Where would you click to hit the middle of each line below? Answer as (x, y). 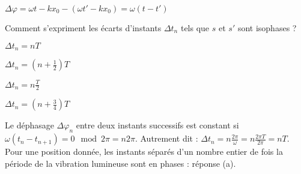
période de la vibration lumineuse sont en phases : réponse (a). (120, 163)
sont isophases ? (267, 28)
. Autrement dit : (166, 138)
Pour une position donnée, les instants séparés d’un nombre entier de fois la (144, 151)
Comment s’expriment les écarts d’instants (83, 28)
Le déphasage (29, 125)
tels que (195, 28)
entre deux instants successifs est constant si (157, 125)
